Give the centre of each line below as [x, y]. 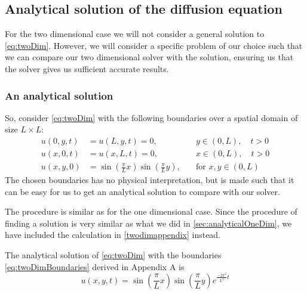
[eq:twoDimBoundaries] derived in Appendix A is [95, 266]
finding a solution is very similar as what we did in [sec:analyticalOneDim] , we [148, 223]
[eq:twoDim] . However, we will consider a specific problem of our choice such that [154, 45]
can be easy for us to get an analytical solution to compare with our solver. [142, 191]
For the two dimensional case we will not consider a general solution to [135, 34]
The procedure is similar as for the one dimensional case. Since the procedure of [151, 211]
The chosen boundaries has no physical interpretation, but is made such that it [150, 180]
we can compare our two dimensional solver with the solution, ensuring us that [149, 57]
